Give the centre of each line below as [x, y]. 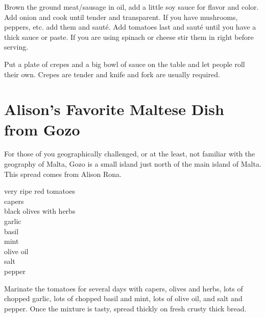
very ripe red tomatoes [40, 191]
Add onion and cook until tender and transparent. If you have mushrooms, [121, 17]
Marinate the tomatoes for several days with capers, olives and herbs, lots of [124, 288]
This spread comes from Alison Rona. [63, 174]
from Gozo [42, 129]
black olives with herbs [40, 211]
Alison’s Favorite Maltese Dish [114, 109]
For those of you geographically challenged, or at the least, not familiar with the [130, 154]
